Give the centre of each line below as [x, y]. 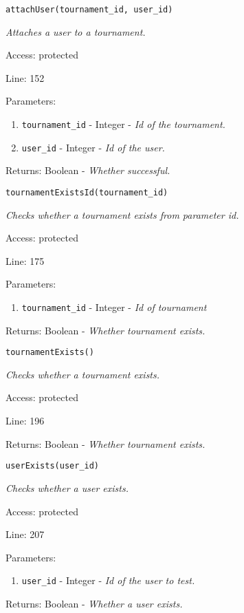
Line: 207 [25, 534]
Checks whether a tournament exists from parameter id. [122, 214]
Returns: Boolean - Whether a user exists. [94, 603]
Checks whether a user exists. [67, 487]
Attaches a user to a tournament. [76, 31]
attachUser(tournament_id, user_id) [89, 10]
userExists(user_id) [53, 466]
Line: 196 [25, 421]
